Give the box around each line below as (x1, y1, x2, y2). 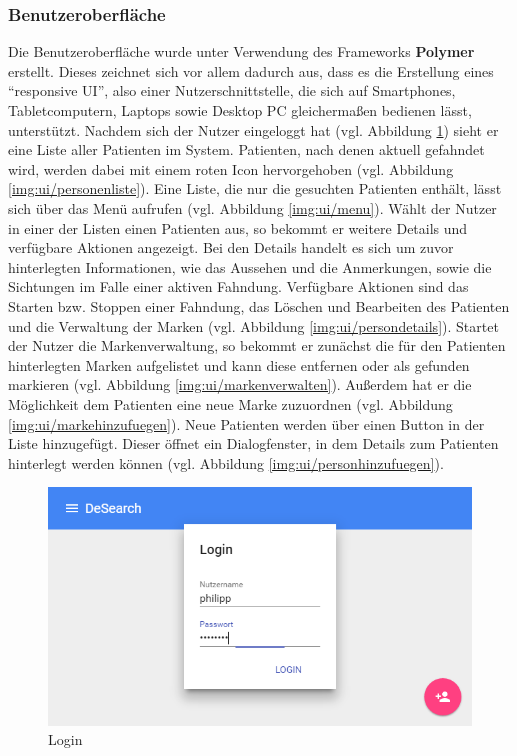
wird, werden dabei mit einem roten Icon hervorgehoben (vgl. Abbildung (8, 158, 454, 179)
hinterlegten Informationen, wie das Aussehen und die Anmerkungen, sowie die (8, 256, 492, 277)
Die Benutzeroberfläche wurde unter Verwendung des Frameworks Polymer (8, 41, 475, 62)
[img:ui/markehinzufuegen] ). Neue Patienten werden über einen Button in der (8, 413, 485, 434)
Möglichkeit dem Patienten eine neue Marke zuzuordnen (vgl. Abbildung (8, 393, 453, 414)
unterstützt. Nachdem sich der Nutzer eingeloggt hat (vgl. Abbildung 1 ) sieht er (8, 119, 499, 140)
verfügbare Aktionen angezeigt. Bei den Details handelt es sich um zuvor (8, 237, 454, 258)
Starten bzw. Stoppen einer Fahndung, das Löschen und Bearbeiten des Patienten (8, 295, 510, 316)
